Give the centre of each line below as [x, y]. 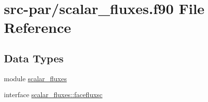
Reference [38, 27]
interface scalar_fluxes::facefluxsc [53, 95]
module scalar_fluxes [35, 78]
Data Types [34, 58]
